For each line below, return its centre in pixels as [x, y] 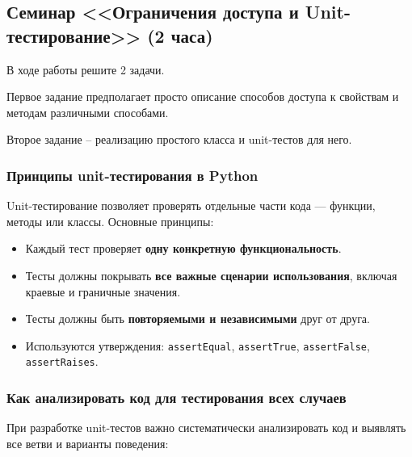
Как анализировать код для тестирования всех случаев [177, 397]
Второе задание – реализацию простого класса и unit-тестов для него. [179, 139]
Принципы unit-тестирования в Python [132, 175]
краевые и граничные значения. [103, 291]
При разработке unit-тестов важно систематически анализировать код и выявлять [206, 428]
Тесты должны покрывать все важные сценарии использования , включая [211, 275]
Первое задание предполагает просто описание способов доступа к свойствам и [203, 96]
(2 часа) [180, 35]
